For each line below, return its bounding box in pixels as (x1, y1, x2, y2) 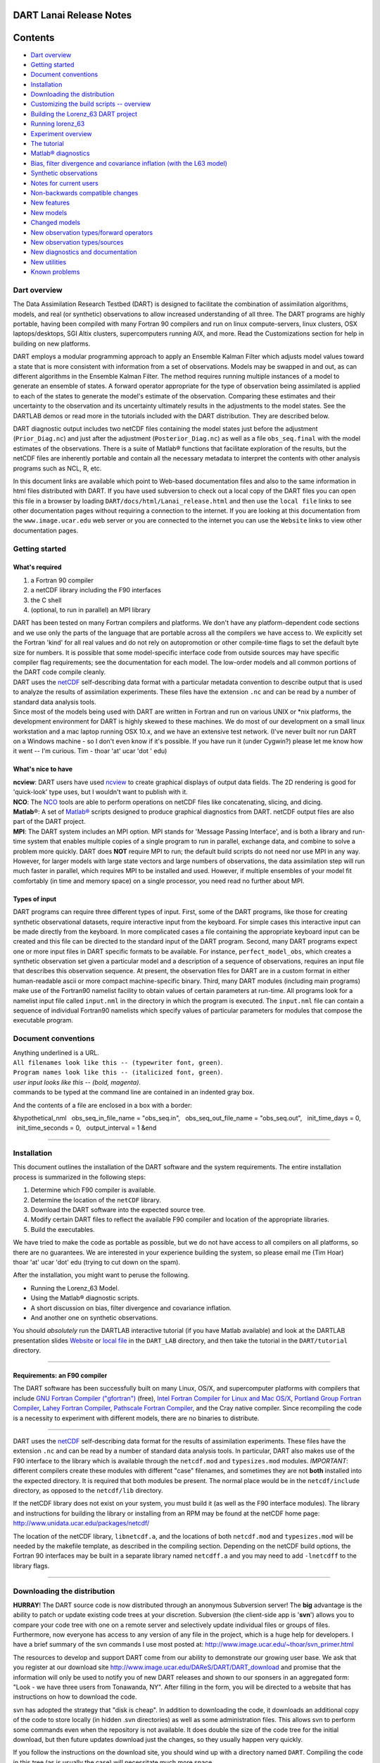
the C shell (30, 596, 62, 604)
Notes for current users (30, 178, 99, 187)
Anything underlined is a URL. (13, 1048, 100, 1057)
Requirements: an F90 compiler (13, 1372, 108, 1380)
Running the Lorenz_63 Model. (30, 1283, 120, 1292)
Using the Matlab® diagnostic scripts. (30, 1294, 139, 1303)
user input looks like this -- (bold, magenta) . (13, 1078, 141, 1086)
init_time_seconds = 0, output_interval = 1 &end (16, 1123, 157, 1132)
